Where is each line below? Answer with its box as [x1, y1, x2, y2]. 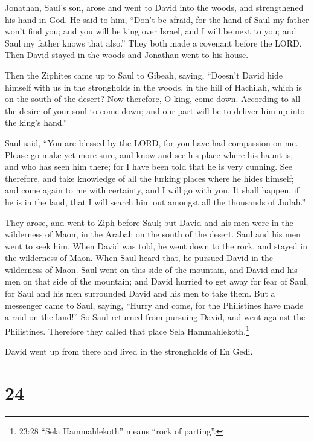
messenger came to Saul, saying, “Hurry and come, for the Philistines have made [5, 298, 304, 311]
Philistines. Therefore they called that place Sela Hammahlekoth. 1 [5, 323, 249, 337]
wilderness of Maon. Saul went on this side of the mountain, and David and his [5, 263, 298, 275]
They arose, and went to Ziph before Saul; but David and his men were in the [5, 216, 293, 228]
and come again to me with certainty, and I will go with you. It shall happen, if [5, 184, 300, 196]
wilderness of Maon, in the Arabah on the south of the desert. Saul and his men [5, 228, 301, 240]
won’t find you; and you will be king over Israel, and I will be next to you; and [5, 25, 296, 37]
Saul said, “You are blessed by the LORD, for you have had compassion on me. [5, 136, 298, 149]
